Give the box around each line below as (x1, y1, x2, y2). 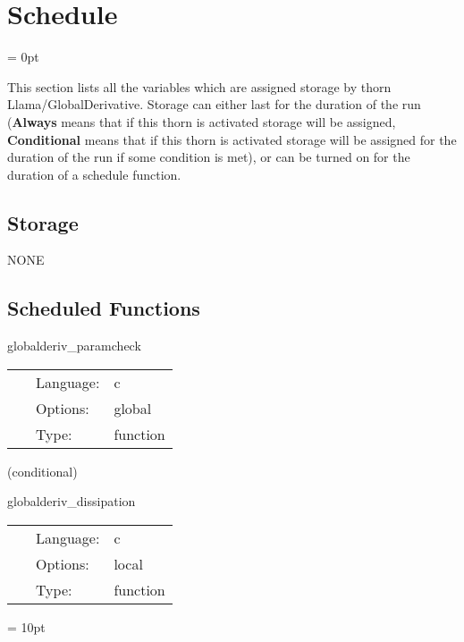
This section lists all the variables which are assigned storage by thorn (7, 77, 392, 96)
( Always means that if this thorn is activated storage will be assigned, (7, 112, 396, 131)
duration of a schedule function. (7, 165, 181, 183)
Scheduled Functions (7, 294, 200, 322)
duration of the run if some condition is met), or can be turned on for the (7, 148, 410, 166)
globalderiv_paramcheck (7, 336, 141, 355)
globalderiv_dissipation (7, 492, 136, 511)
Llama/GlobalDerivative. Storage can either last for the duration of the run (7, 95, 421, 114)
